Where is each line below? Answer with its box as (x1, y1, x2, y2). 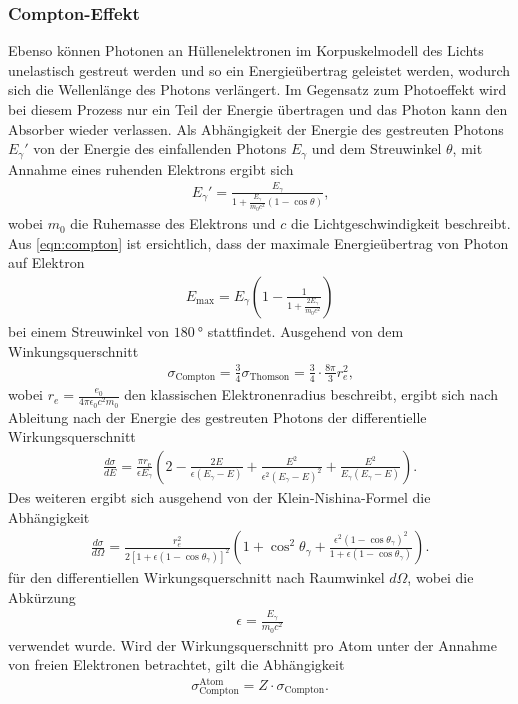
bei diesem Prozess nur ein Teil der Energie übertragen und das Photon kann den (8, 99, 508, 119)
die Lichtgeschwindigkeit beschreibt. (290, 213, 511, 234)
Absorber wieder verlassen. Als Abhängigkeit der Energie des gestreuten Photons (8, 118, 504, 139)
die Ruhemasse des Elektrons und (70, 213, 276, 234)
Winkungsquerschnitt (8, 340, 139, 361)
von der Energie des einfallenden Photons (33, 138, 287, 159)
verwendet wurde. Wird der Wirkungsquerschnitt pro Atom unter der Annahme (8, 634, 497, 655)
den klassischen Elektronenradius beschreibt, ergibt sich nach (124, 384, 498, 405)
